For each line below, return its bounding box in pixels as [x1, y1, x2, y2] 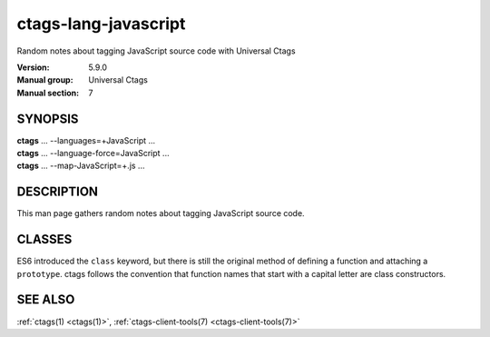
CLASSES [16, 232, 73, 247]
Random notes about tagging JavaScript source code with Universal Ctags [16, 45, 296, 56]
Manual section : [16, 87, 80, 98]
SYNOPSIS [16, 111, 79, 126]
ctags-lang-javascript [16, 14, 186, 34]
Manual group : [16, 74, 73, 85]
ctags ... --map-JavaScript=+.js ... [16, 160, 145, 172]
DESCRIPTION [16, 184, 99, 200]
